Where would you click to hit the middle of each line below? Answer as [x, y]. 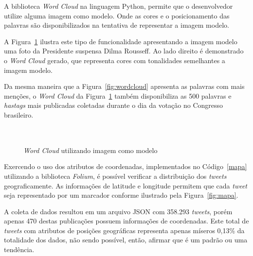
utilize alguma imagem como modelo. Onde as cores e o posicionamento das [117, 15]
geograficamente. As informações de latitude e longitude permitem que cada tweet [126, 185]
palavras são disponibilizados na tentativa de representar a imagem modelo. [117, 25]
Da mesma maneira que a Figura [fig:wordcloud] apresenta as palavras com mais [124, 86]
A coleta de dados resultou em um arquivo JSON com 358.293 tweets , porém [118, 211]
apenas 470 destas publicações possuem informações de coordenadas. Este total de [126, 221]
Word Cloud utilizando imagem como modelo [90, 150]
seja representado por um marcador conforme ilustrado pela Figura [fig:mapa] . [121, 195]
